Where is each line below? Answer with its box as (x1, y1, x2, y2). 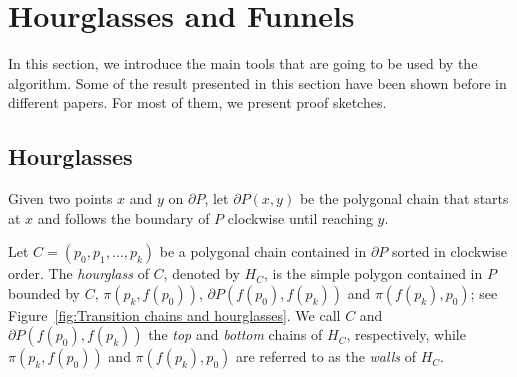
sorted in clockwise (392, 241, 507, 262)
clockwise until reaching (227, 207, 373, 228)
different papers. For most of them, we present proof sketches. (8, 92, 387, 113)
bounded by (8, 282, 80, 303)
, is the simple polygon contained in (263, 263, 483, 284)
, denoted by (163, 263, 240, 284)
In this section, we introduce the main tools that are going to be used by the (8, 53, 478, 74)
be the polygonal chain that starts (299, 188, 509, 209)
